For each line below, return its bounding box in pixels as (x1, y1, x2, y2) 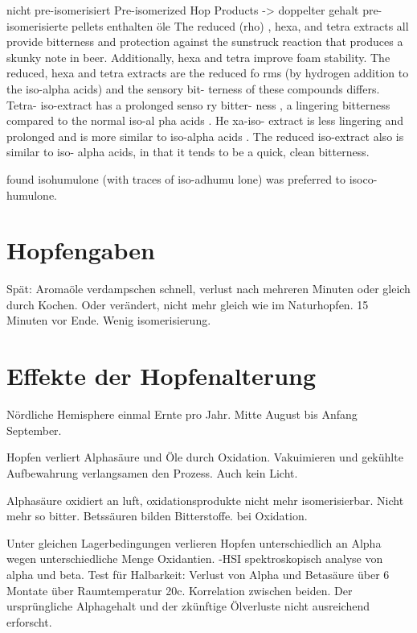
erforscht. (6, 613, 52, 630)
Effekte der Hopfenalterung (6, 359, 317, 392)
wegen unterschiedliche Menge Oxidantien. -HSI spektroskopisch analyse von (6, 550, 383, 567)
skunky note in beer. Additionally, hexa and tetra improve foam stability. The (6, 48, 390, 65)
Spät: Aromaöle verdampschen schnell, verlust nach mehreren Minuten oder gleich (6, 280, 411, 297)
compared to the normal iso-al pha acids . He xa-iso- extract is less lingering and (6, 112, 404, 129)
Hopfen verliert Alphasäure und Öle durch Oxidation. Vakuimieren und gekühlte (6, 449, 403, 465)
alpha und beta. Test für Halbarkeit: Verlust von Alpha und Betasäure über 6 (6, 565, 390, 582)
